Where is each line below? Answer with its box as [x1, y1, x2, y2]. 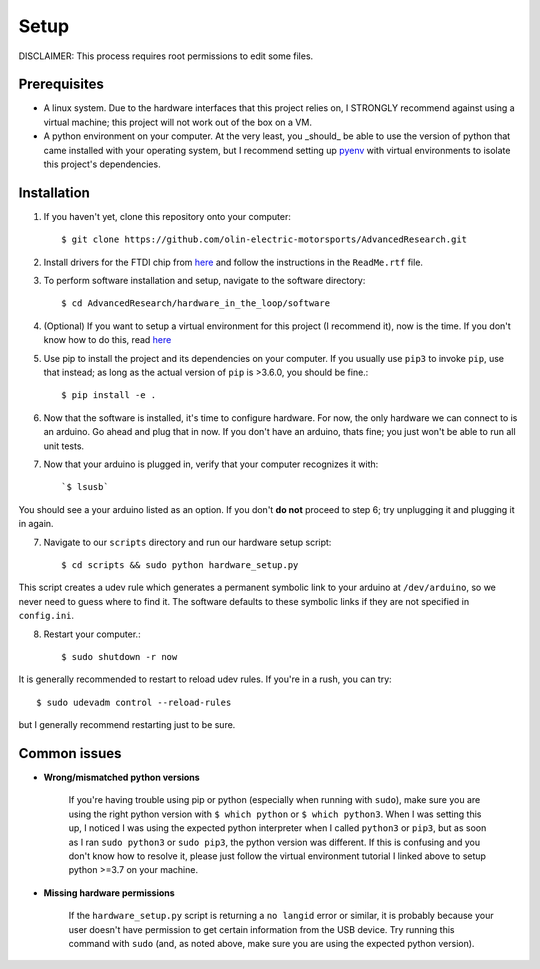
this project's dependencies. [43, 158, 161, 170]
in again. [18, 518, 54, 530]
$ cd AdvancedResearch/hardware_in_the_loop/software [61, 298, 330, 309]
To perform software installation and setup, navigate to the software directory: [43, 275, 366, 287]
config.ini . [18, 610, 75, 622]
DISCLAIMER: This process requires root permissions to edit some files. [18, 50, 314, 62]
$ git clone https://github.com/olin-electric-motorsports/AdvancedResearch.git [61, 234, 468, 245]
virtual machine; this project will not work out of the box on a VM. [43, 116, 312, 128]
